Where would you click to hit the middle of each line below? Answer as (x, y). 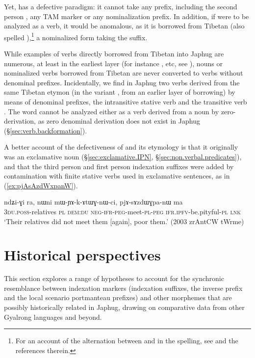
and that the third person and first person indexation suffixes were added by (119, 166)
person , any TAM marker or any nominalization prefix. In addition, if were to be (127, 16)
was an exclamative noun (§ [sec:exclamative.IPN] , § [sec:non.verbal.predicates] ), (123, 156)
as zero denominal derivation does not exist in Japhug (119, 121)
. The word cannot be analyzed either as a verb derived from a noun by (112, 111)
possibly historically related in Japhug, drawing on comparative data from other (124, 307)
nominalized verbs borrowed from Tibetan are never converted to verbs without (124, 73)
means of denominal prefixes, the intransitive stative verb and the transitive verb (126, 102)
